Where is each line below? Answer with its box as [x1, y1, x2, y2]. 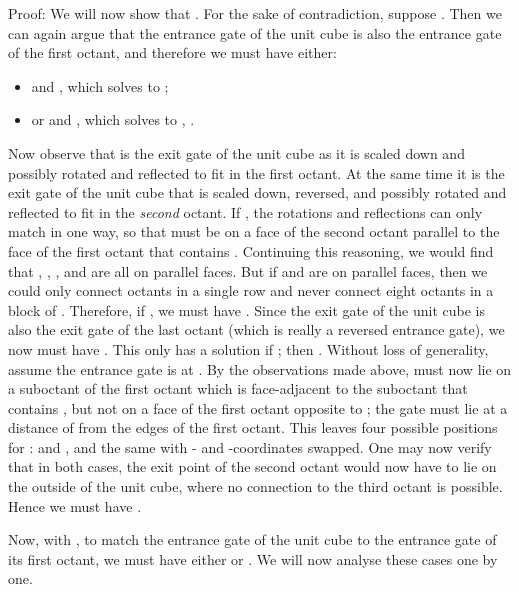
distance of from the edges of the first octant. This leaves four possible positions [8, 417, 498, 438]
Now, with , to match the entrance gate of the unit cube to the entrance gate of [8, 529, 497, 550]
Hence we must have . [8, 495, 142, 516]
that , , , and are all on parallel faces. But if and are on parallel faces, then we [8, 260, 488, 281]
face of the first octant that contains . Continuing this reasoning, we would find [8, 240, 494, 261]
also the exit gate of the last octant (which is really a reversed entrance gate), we [8, 319, 505, 340]
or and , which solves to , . [31, 109, 195, 130]
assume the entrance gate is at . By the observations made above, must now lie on [8, 358, 512, 379]
